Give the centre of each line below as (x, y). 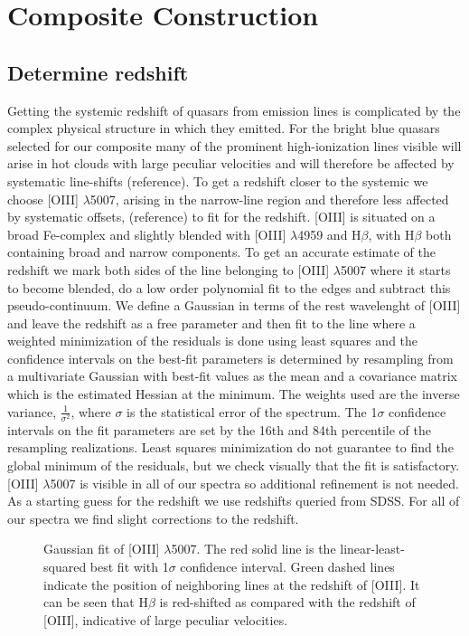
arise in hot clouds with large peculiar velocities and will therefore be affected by (231, 163)
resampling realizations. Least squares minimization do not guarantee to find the (230, 447)
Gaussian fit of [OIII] (102, 549)
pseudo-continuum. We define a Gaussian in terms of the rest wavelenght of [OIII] (234, 305)
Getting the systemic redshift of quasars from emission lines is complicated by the (234, 110)
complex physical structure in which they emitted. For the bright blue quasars (224, 128)
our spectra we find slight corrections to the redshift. (153, 518)
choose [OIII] (43, 199)
